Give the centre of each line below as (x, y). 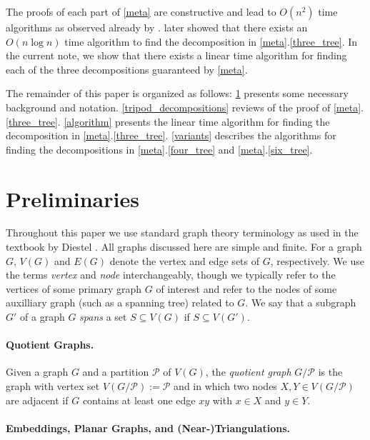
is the (330, 372)
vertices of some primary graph (74, 288)
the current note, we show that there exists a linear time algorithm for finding (176, 55)
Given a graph (37, 372)
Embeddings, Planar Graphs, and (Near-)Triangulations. (148, 427)
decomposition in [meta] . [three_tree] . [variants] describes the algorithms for (171, 135)
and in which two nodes (225, 386)
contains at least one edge (139, 400)
